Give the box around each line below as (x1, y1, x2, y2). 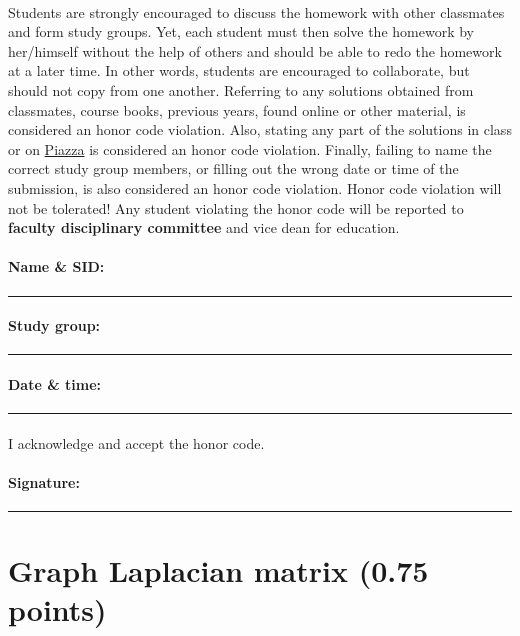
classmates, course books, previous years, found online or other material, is (8, 99, 466, 120)
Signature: (8, 471, 80, 492)
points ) (8, 589, 107, 630)
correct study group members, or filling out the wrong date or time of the (8, 158, 459, 179)
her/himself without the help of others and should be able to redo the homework (8, 40, 502, 61)
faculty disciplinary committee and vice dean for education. (8, 217, 400, 238)
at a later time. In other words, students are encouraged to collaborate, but (8, 60, 470, 81)
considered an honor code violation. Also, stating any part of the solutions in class (8, 119, 512, 140)
